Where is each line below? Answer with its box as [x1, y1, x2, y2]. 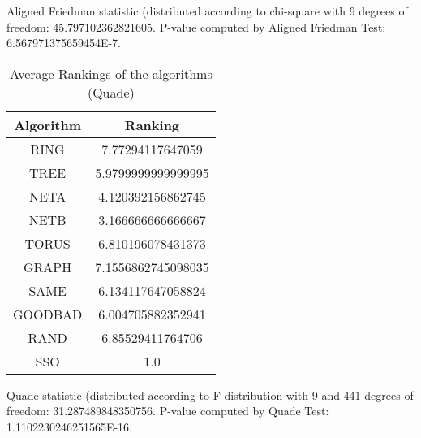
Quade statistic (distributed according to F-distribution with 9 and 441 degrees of [6, 386, 414, 403]
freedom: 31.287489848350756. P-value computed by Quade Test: [6, 402, 329, 419]
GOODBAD [13, 304, 83, 323]
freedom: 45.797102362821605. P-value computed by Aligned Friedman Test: [6, 18, 386, 35]
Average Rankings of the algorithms [9, 63, 213, 83]
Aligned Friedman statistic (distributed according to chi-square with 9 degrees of [6, 2, 408, 19]
